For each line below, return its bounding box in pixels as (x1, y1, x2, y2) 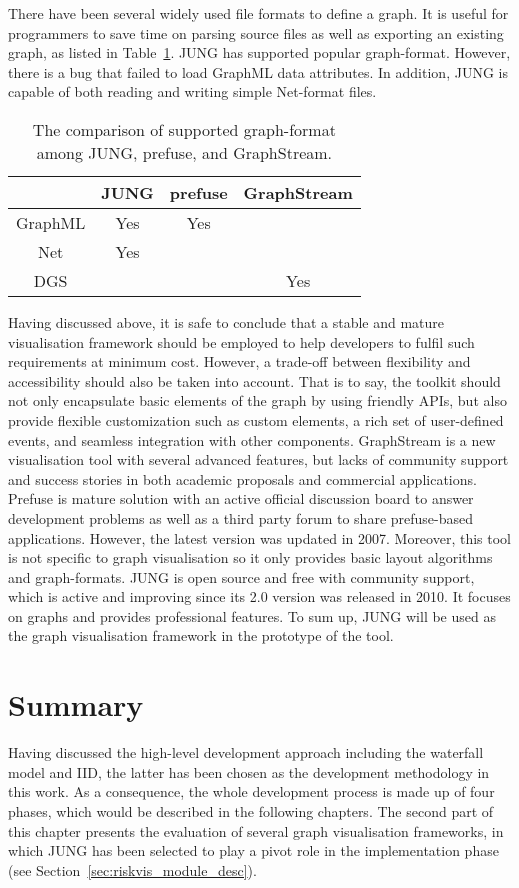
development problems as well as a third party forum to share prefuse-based (8, 507, 474, 528)
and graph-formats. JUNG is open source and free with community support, (8, 566, 475, 587)
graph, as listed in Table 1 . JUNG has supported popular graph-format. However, (8, 42, 511, 63)
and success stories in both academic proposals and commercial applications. (8, 468, 477, 489)
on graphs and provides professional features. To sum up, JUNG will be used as (8, 605, 496, 626)
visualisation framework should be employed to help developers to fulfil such (8, 331, 475, 352)
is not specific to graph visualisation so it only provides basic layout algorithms (8, 547, 493, 568)
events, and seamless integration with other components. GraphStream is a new (8, 429, 496, 450)
